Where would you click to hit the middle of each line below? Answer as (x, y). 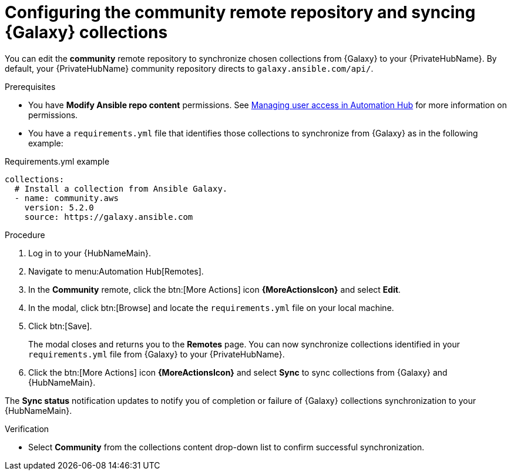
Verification (27, 429)
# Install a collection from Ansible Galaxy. (121, 188)
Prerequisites (30, 86)
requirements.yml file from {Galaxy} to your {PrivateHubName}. (157, 354)
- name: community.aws (66, 198)
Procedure (25, 235)
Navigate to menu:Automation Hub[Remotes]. (116, 271)
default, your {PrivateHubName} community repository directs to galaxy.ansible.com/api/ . (189, 68)
